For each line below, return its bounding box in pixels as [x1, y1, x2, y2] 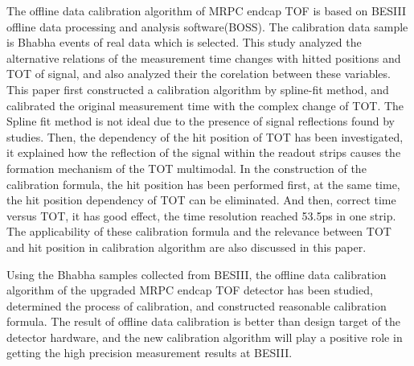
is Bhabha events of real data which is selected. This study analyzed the [6, 34, 362, 51]
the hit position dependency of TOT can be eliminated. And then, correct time [6, 191, 396, 208]
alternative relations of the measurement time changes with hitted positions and [6, 49, 401, 66]
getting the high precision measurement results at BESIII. [6, 344, 293, 361]
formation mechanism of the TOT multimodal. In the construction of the [6, 159, 367, 176]
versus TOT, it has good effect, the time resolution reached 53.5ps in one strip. [6, 207, 396, 224]
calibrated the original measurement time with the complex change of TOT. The [6, 97, 404, 113]
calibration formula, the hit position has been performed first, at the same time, [6, 175, 400, 192]
